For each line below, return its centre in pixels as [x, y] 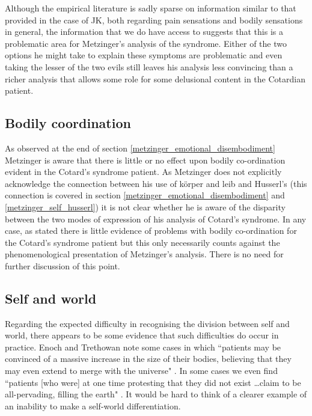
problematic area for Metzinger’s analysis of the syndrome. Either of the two [146, 43]
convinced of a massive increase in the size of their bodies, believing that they [148, 359]
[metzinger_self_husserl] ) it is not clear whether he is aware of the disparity [145, 206]
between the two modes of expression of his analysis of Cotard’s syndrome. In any [156, 219]
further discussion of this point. [63, 265]
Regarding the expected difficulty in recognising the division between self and [147, 323]
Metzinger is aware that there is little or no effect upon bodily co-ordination [145, 160]
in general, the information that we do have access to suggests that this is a [144, 32]
